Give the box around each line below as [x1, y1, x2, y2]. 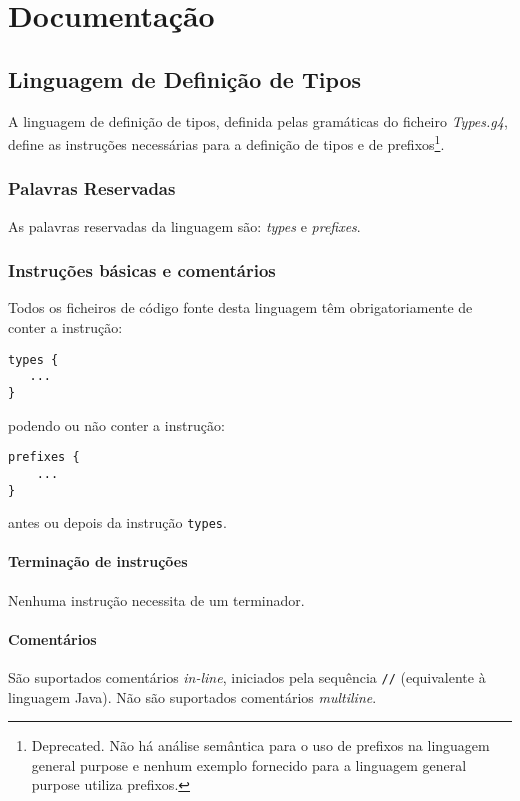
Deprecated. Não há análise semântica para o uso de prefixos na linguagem [31, 735, 490, 756]
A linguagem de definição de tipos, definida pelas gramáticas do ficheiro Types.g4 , [8, 110, 508, 131]
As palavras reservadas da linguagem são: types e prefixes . [8, 215, 361, 236]
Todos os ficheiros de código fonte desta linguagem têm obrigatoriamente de [8, 297, 473, 318]
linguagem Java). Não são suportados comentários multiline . [8, 686, 377, 707]
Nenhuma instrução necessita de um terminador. [8, 589, 305, 610]
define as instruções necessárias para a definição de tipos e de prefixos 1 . [8, 131, 445, 154]
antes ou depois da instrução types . [8, 512, 227, 533]
